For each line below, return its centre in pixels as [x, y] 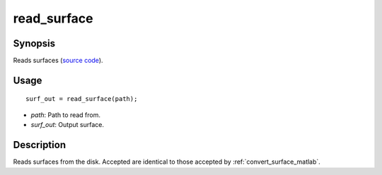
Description [40, 145]
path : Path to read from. [66, 115]
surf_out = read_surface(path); [82, 99]
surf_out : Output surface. [67, 125]
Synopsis [34, 43]
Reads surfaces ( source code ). [58, 61]
